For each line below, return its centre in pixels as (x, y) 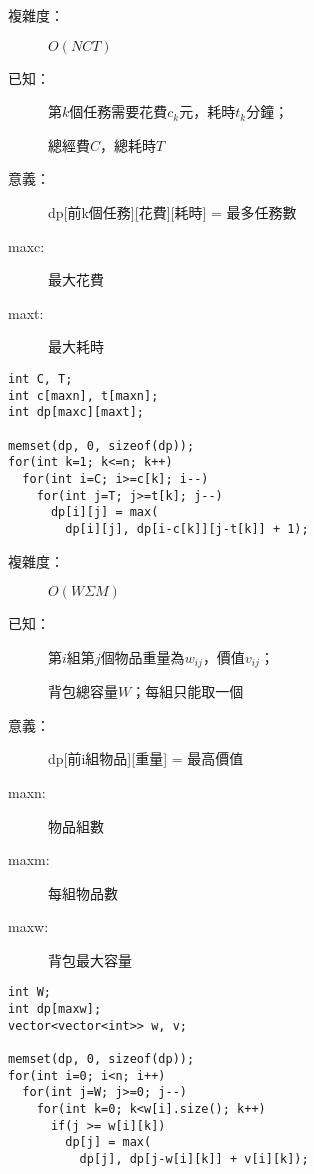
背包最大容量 (90, 959)
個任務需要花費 (118, 111)
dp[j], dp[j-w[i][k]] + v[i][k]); (194, 1159)
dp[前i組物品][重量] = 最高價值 (146, 758)
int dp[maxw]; (55, 1009)
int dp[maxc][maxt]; (76, 412)
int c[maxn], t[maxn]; (83, 395)
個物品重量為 (142, 656)
